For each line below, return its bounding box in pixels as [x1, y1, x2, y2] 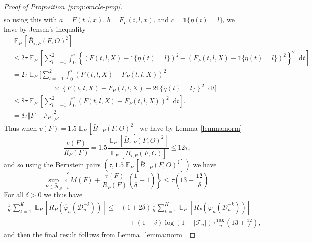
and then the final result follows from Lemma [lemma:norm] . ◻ [4, 229, 196, 239]
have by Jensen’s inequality [4, 23, 86, 34]
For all [4, 189, 23, 199]
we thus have [44, 189, 83, 199]
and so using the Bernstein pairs [4, 159, 101, 170]
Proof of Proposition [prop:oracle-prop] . [4, 1, 123, 11]
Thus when [4, 122, 37, 133]
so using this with [4, 14, 57, 24]
